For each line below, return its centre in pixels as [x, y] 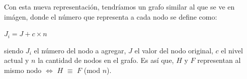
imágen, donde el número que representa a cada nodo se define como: [111, 16]
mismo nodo [23, 70]
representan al [219, 60]
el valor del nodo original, [174, 50]
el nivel [232, 50]
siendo [14, 50]
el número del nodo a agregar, [80, 50]
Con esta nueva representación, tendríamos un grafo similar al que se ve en [119, 7]
